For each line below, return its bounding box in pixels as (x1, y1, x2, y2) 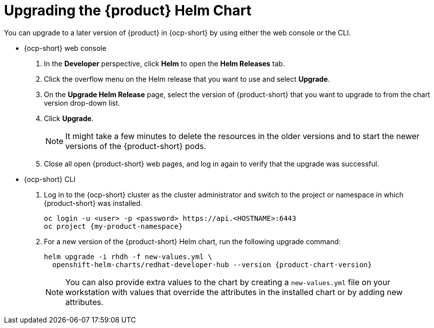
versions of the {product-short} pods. (65, 141, 207, 151)
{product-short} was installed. (44, 198, 143, 207)
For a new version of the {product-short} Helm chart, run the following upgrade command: (44, 237, 341, 246)
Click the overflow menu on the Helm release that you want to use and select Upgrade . (44, 74, 330, 83)
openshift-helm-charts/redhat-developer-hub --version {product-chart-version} (52, 260, 372, 269)
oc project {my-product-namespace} (44, 222, 183, 230)
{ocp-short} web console (24, 43, 107, 52)
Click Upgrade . (44, 114, 94, 123)
